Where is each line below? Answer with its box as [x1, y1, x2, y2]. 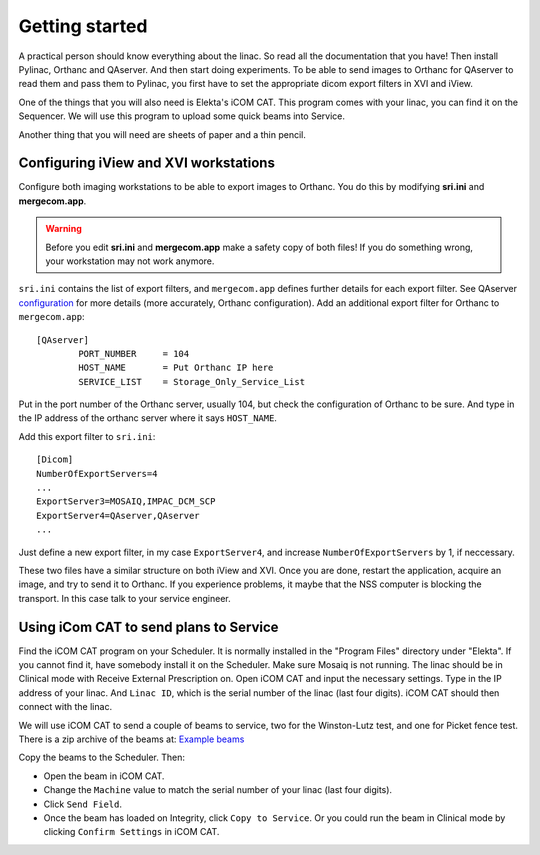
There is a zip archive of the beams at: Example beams [18, 733, 245, 745]
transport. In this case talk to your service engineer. [18, 592, 232, 604]
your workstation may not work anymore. [45, 255, 215, 267]
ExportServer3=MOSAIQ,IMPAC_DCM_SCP [36, 496, 216, 507]
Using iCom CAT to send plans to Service [18, 618, 279, 635]
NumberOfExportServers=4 [36, 468, 158, 479]
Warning [45, 223, 82, 235]
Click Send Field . [43, 798, 122, 810]
